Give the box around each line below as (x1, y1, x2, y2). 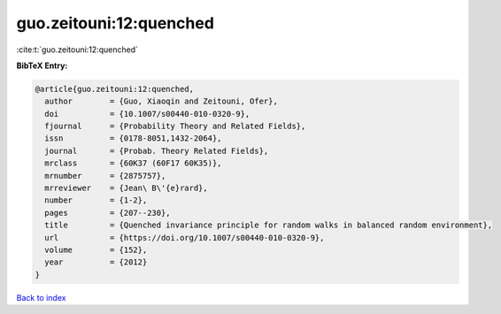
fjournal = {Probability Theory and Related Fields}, (44, 121, 306, 132)
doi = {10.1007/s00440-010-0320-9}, (44, 109, 250, 119)
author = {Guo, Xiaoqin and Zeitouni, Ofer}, (44, 96, 278, 106)
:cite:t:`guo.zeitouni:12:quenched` (16, 44, 139, 55)
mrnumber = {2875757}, (44, 171, 166, 180)
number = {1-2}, (44, 195, 148, 205)
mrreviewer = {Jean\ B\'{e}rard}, (44, 183, 208, 194)
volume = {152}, (44, 245, 148, 255)
